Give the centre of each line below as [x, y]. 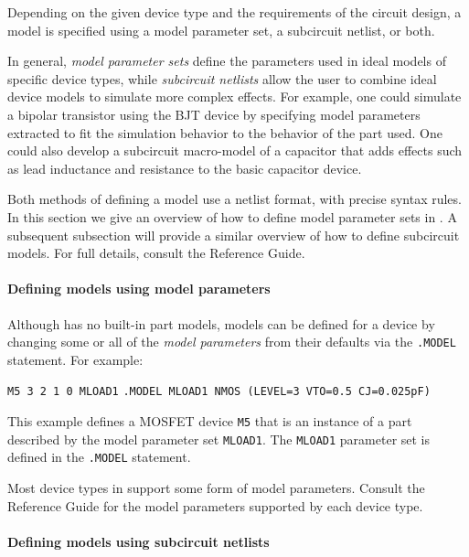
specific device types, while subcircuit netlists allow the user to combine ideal [222, 78]
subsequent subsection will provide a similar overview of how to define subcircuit [234, 235]
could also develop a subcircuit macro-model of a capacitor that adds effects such [235, 150]
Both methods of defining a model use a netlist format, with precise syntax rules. [234, 199]
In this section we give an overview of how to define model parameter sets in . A [232, 216]
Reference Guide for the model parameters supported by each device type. [215, 505]
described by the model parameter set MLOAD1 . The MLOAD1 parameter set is [219, 439]
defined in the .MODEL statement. [99, 457]
